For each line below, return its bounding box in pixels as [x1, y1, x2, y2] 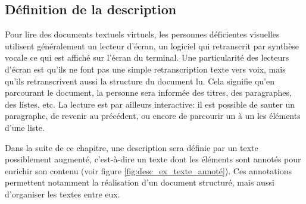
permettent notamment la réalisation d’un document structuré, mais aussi [5, 176, 274, 189]
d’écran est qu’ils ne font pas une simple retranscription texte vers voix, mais [5, 62, 286, 75]
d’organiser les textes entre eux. [5, 187, 120, 200]
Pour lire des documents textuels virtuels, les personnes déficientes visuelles [5, 28, 280, 40]
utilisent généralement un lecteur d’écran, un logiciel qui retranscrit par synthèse [5, 39, 299, 52]
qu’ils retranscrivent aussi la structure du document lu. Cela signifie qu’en [5, 74, 274, 87]
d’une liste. [5, 121, 45, 133]
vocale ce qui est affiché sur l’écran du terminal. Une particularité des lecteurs [5, 51, 289, 64]
